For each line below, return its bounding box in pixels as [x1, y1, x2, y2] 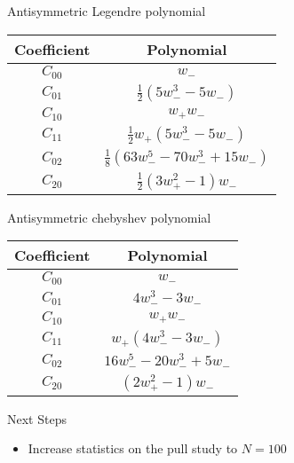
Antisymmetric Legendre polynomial [7, 2, 206, 20]
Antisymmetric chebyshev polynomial [7, 208, 211, 226]
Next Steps [7, 409, 67, 428]
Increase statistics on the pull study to [28, 439, 238, 458]
